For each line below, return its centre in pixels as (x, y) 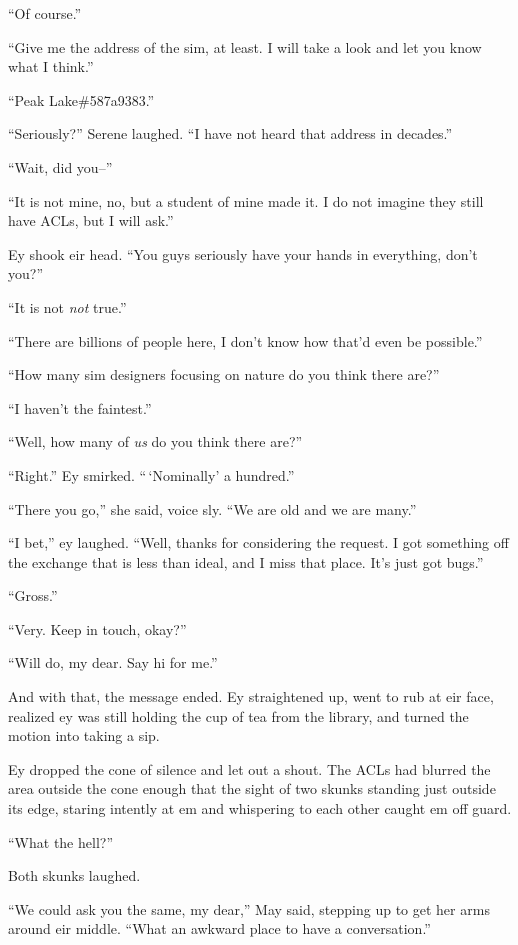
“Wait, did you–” (60, 166)
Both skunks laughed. (74, 875)
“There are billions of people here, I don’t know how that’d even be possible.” (245, 340)
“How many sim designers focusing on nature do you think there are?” (224, 374)
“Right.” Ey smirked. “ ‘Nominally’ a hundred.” (151, 474)
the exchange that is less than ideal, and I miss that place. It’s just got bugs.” (246, 561)
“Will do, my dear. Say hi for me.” (113, 662)
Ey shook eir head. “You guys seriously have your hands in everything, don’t (243, 253)
